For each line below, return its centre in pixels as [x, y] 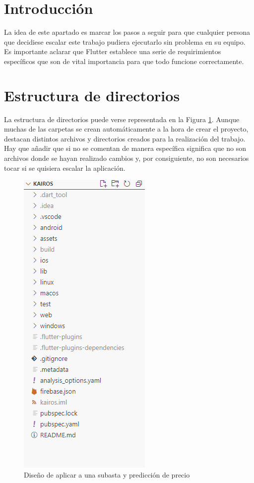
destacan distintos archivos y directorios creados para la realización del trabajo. [125, 138]
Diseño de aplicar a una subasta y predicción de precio [107, 474]
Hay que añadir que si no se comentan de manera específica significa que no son [125, 148]
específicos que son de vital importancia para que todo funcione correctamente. [124, 61]
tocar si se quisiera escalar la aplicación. [65, 168]
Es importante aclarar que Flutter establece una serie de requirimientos [113, 51]
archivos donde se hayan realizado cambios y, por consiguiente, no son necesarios [127, 158]
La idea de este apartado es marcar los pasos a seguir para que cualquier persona [127, 32]
